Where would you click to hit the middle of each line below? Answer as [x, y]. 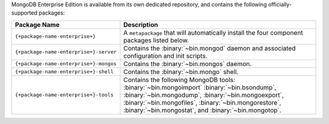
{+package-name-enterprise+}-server [66, 52]
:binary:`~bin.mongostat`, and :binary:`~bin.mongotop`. [202, 110]
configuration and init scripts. [165, 56]
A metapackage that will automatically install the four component [213, 32]
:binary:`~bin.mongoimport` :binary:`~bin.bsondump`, [200, 87]
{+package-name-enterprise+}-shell [64, 72]
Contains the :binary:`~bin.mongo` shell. [181, 72]
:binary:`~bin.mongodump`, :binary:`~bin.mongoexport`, [204, 95]
